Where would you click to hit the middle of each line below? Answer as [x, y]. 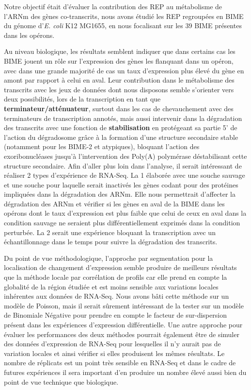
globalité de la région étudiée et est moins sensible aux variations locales [111, 286]
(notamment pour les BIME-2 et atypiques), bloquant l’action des [102, 146]
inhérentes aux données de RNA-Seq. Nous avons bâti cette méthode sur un [117, 296]
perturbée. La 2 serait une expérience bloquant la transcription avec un [110, 232]
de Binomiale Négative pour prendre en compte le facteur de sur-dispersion [115, 315]
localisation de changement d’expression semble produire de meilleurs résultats [120, 267]
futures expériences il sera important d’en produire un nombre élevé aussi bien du [125, 372]
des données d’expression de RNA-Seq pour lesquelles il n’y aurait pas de [112, 344]
